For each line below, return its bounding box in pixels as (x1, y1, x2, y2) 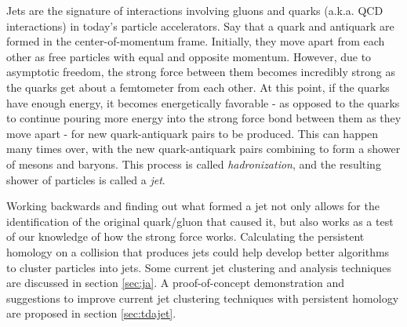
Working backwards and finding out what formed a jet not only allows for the (6, 198, 380, 214)
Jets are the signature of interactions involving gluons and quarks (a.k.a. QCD (6, 2, 383, 18)
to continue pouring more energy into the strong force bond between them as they (6, 110, 402, 126)
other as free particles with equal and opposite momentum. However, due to (6, 48, 372, 64)
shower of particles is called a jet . (6, 171, 165, 187)
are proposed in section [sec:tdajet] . (6, 305, 176, 322)
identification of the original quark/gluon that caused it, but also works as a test (6, 213, 394, 229)
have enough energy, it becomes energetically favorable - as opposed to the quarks (6, 94, 400, 111)
